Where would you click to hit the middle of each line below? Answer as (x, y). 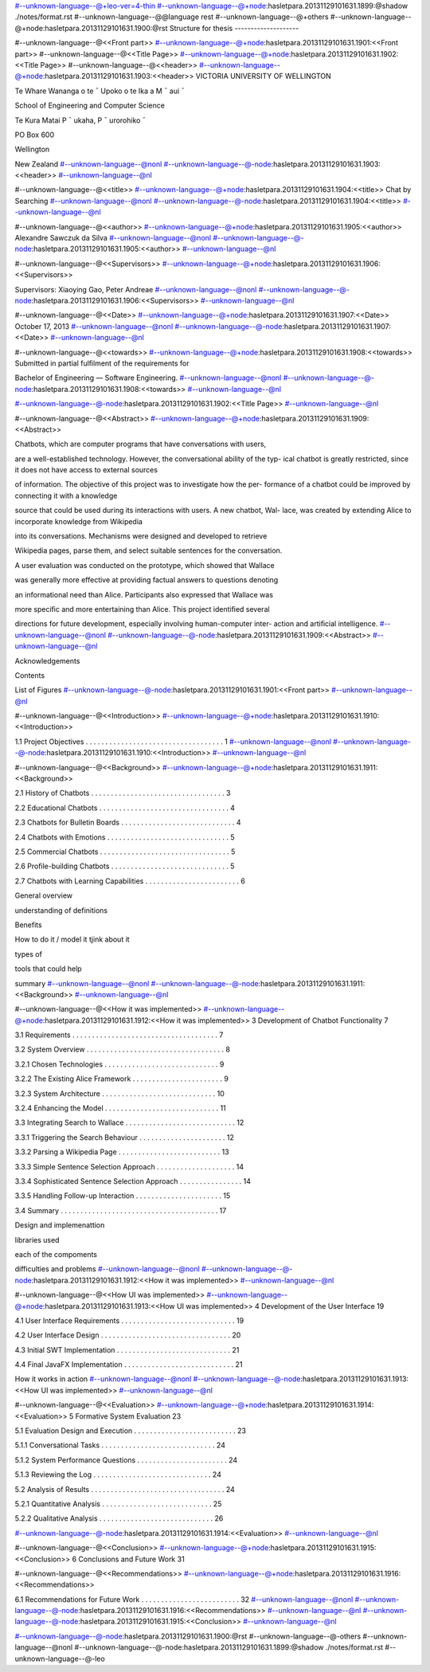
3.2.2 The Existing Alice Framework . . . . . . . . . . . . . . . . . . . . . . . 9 (121, 1079)
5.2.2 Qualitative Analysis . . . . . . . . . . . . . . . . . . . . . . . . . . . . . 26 (119, 1518)
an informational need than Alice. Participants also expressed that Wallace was (144, 594)
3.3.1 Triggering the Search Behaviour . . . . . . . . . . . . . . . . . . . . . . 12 (125, 1137)
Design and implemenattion (60, 1225)
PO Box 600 (35, 135)
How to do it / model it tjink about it (72, 939)
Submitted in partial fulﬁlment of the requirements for (102, 363)
